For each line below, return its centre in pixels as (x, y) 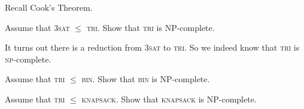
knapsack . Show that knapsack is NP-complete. (169, 99)
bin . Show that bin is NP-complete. (146, 79)
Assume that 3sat (37, 27)
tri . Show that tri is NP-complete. (151, 27)
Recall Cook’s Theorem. (49, 7)
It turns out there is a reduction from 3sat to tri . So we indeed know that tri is (152, 47)
